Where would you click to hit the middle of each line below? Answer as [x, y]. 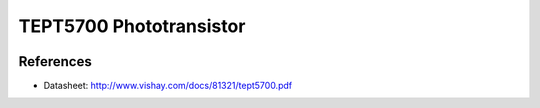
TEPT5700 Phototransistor [132, 26]
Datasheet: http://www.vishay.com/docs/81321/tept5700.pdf [168, 86]
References [55, 61]
